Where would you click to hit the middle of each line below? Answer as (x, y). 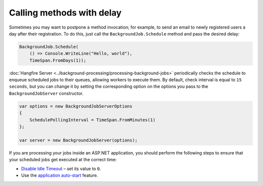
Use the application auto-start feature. (60, 175)
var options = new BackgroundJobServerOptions (76, 106)
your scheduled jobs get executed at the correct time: (63, 160)
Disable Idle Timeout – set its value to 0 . (61, 169)
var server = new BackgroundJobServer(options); (78, 140)
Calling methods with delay (65, 13)
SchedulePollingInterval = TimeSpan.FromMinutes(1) (93, 120)
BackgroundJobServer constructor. (46, 93)
